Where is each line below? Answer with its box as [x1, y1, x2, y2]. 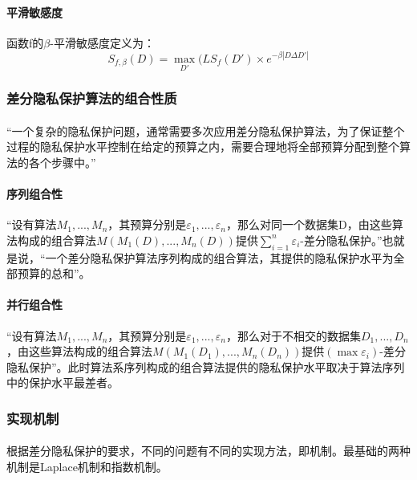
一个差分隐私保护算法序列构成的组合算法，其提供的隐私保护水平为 [45, 249, 394, 266]
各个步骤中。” [28, 153, 96, 170]
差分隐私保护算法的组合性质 [6, 88, 177, 108]
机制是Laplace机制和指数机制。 [6, 458, 168, 474]
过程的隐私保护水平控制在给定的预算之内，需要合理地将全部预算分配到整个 [6, 138, 399, 155]
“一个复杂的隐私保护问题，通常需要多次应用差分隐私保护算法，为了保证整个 [6, 122, 405, 139]
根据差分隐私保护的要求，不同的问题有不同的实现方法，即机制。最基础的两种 [6, 442, 411, 459]
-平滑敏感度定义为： [50, 34, 155, 51]
